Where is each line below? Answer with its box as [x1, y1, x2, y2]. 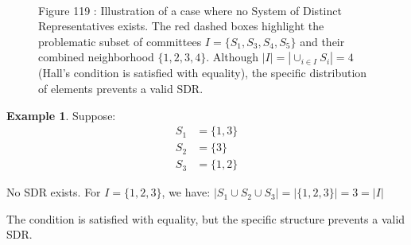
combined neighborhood [38, 49, 154, 65]
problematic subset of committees [38, 33, 202, 49]
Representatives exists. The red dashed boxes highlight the [38, 17, 324, 34]
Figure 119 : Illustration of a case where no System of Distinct [38, 2, 342, 18]
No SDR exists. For [6, 184, 101, 200]
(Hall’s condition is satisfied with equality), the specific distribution [38, 64, 367, 81]
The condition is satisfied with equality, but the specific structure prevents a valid [6, 210, 405, 227]
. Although [206, 49, 259, 65]
